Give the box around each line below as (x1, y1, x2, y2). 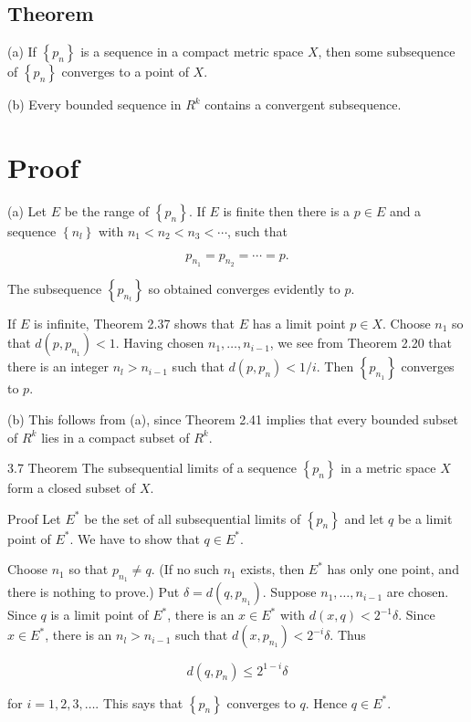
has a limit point (252, 313, 346, 332)
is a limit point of (50, 605, 149, 624)
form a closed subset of (7, 478, 136, 497)
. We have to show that (69, 528, 200, 548)
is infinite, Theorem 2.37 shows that (34, 313, 235, 332)
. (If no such (151, 560, 219, 579)
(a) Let (7, 201, 47, 220)
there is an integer (7, 357, 109, 376)
